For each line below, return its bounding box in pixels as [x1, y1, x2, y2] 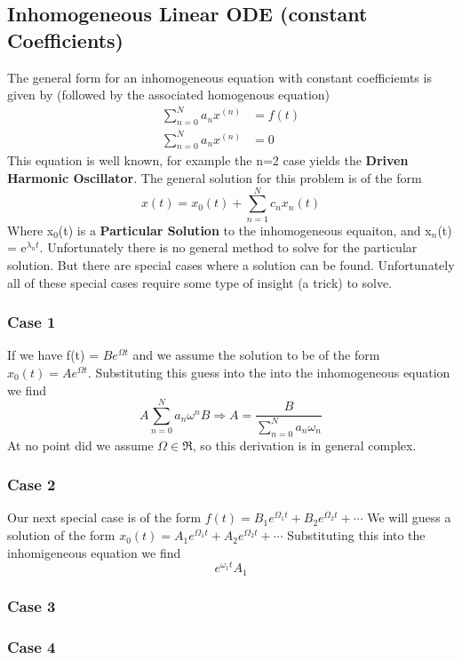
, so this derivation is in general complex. [192, 435, 417, 454]
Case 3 [7, 594, 56, 616]
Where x [7, 220, 54, 239]
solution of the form [7, 526, 115, 545]
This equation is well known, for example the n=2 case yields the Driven [7, 151, 409, 170]
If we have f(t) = [7, 346, 100, 364]
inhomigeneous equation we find [7, 543, 181, 561]
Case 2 [7, 473, 56, 496]
